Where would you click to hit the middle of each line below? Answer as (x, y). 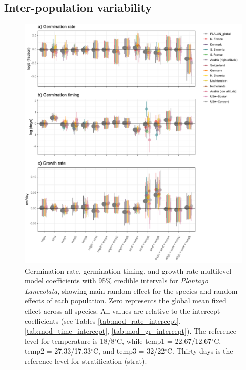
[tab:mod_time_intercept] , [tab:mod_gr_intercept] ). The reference (130, 331)
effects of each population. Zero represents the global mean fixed (126, 301)
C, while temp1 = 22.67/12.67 (164, 341)
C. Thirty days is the (200, 351)
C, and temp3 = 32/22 (129, 351)
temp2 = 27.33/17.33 (58, 351)
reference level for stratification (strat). (86, 361)
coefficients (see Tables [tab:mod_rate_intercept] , (103, 321)
